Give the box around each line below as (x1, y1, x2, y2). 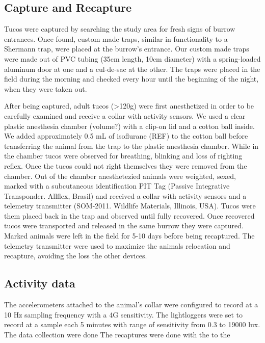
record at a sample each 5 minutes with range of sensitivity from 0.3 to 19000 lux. (4, 319, 260, 330)
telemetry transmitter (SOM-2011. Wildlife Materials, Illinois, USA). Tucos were (4, 200, 256, 211)
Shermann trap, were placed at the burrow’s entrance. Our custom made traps (4, 43, 249, 54)
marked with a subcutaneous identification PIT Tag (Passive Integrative (4, 180, 230, 191)
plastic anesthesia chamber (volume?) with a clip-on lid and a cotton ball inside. (4, 120, 255, 131)
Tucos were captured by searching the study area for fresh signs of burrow (4, 23, 235, 34)
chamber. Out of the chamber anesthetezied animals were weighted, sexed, (4, 170, 236, 181)
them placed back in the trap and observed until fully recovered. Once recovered (4, 210, 255, 221)
